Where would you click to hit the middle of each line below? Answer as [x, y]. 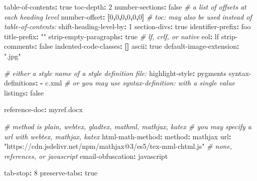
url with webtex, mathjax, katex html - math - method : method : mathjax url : [118, 136]
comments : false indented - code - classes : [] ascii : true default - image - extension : [122, 46]
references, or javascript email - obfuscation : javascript [86, 156]
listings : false [24, 92]
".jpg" [13, 56]
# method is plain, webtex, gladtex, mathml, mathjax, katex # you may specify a [128, 126]
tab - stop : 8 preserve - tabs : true [51, 173]
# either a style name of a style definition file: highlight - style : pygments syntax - [128, 73]
